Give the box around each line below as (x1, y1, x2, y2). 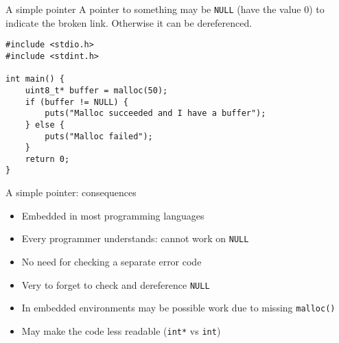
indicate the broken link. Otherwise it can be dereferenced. (5, 15, 253, 29)
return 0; (25, 154, 70, 164)
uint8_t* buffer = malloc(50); (25, 85, 168, 95)
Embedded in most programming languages (21, 208, 204, 222)
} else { (25, 119, 65, 130)
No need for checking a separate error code (21, 254, 202, 268)
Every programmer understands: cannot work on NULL (21, 231, 249, 246)
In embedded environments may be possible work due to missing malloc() (21, 300, 336, 315)
